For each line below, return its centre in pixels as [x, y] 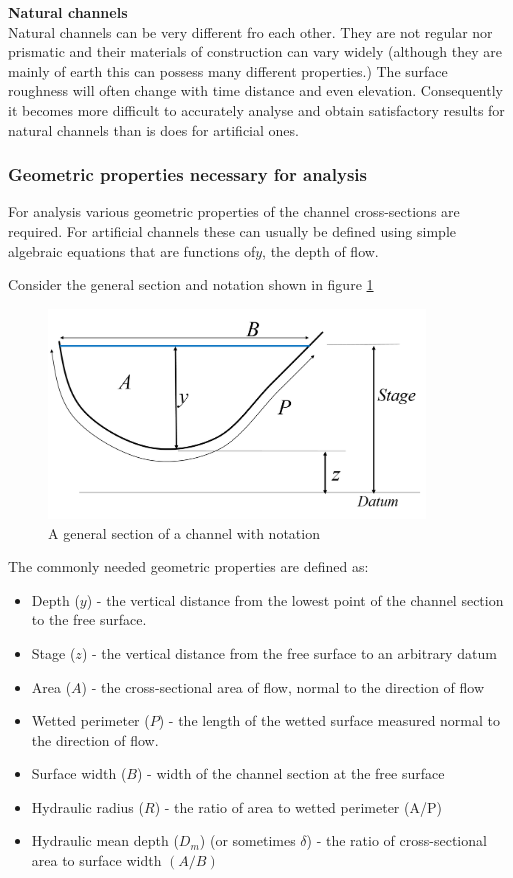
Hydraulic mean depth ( [105, 840]
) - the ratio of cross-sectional [396, 840]
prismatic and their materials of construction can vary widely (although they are [255, 51]
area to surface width [96, 860]
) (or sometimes [247, 840]
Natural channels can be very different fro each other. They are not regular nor [250, 31]
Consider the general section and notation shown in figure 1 [191, 284]
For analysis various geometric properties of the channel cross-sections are [234, 211]
